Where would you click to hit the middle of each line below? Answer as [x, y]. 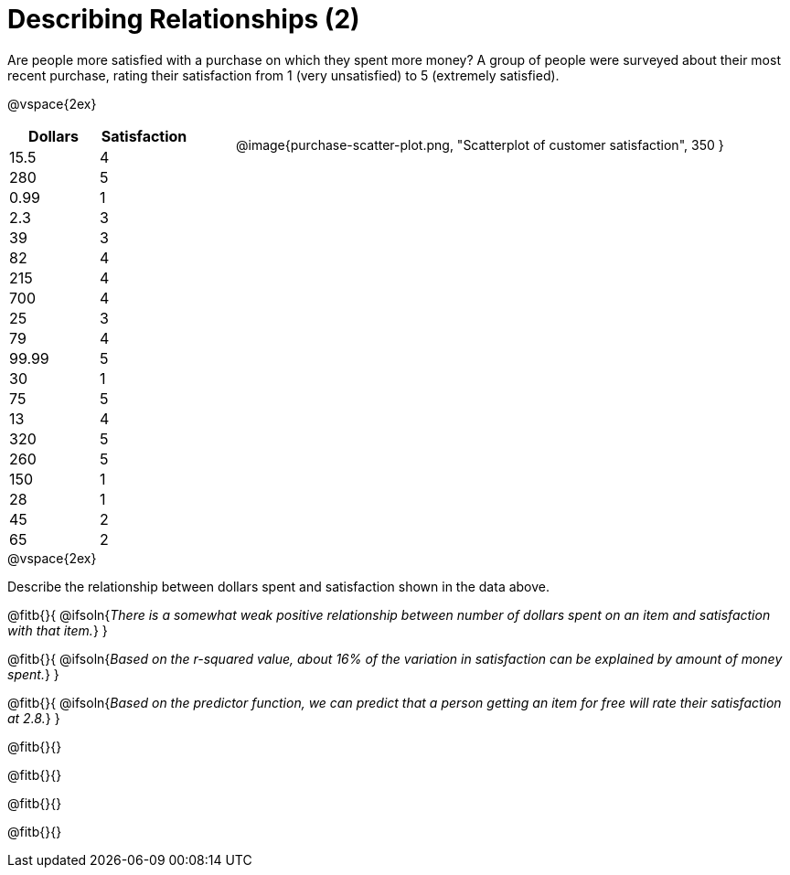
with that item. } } [58, 630]
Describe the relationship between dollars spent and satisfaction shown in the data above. [279, 586]
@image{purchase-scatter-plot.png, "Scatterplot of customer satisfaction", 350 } [480, 144]
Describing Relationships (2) [184, 19]
